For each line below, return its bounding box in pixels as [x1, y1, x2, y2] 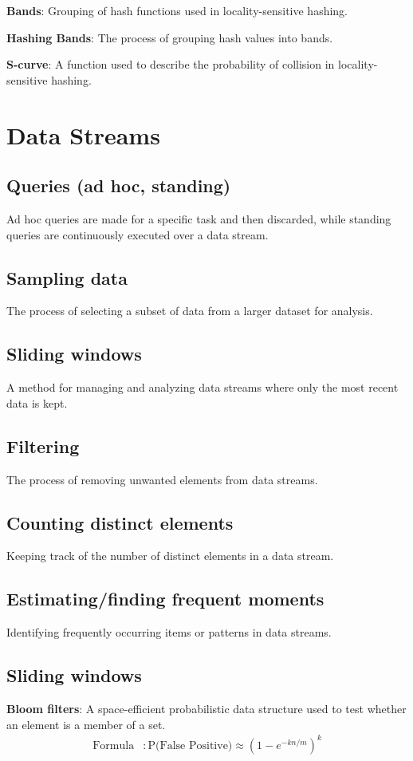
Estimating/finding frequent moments [6, 586, 324, 611]
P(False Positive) [147, 739, 233, 751]
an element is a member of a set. [6, 716, 166, 732]
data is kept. [6, 394, 68, 411]
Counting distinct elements [6, 510, 234, 534]
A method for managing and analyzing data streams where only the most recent [6, 379, 399, 396]
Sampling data [6, 265, 128, 290]
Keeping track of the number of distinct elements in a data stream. [6, 547, 334, 564]
